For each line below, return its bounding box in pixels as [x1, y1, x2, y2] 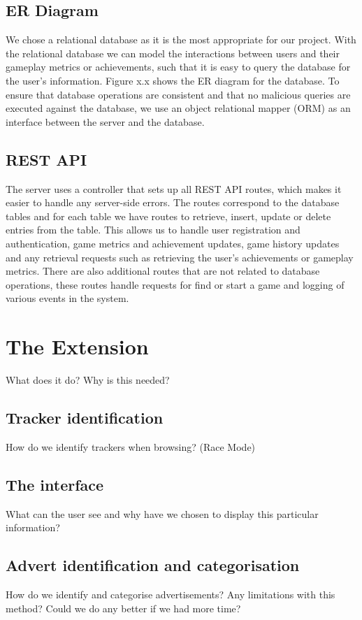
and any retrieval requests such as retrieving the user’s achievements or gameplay [6, 250, 354, 264]
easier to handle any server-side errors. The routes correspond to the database [6, 195, 340, 210]
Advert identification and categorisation [6, 554, 300, 576]
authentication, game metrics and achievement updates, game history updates [6, 236, 340, 250]
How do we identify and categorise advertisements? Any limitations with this [6, 587, 335, 602]
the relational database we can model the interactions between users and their [6, 45, 340, 60]
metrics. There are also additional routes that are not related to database [6, 264, 320, 278]
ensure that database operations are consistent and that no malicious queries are [6, 87, 351, 101]
